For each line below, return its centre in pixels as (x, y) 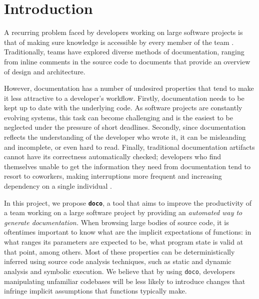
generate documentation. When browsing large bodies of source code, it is (116, 222)
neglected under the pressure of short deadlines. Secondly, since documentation (125, 127)
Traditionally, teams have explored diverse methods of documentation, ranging (124, 52)
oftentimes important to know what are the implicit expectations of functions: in (128, 232)
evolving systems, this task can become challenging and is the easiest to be (118, 117)
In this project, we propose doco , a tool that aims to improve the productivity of (128, 202)
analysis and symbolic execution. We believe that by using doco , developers (119, 271)
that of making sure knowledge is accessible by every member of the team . (119, 42)
